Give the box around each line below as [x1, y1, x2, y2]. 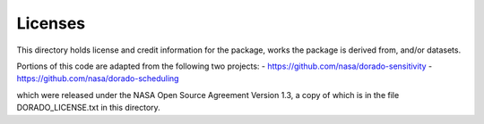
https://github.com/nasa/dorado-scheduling [16, 73, 179, 84]
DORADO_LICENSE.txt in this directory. [16, 103, 160, 113]
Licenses [16, 13, 86, 33]
